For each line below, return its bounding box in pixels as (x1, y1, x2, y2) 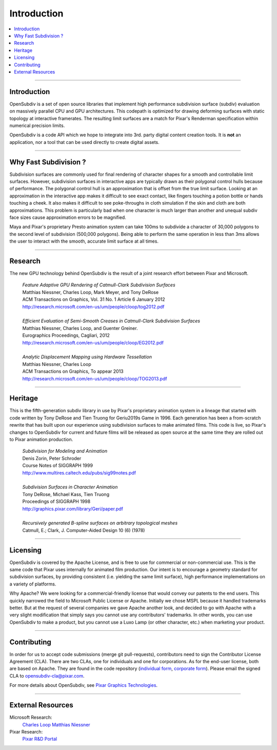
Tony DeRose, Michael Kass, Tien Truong (22, 491, 110, 497)
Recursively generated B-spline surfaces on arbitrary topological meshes (22, 520, 178, 526)
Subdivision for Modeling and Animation (22, 448, 108, 454)
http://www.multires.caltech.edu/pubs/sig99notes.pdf (22, 469, 136, 475)
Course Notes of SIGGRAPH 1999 (22, 463, 93, 469)
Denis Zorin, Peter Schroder (22, 455, 82, 461)
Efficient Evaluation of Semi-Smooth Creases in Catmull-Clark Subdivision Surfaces (22, 318, 200, 324)
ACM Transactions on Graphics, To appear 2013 (22, 368, 124, 375)
